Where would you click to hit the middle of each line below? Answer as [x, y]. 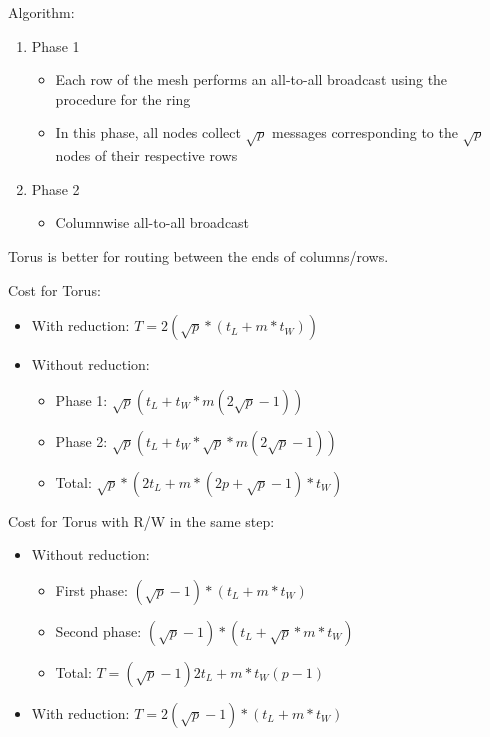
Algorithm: [41, 12]
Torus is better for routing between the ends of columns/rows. [198, 255]
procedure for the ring [123, 98]
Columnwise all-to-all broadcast [152, 222]
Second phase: [98, 630]
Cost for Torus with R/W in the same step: [141, 520]
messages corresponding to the [365, 132]
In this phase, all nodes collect [148, 132]
